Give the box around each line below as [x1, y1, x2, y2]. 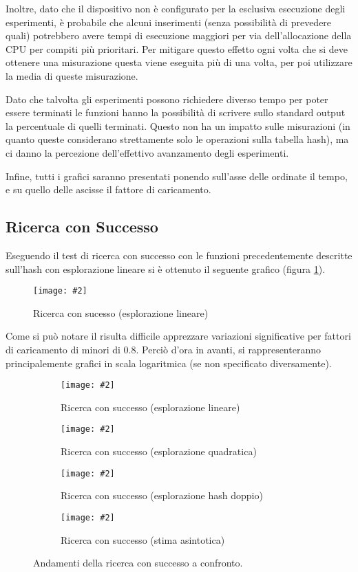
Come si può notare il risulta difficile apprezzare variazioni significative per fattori [6, 329, 351, 343]
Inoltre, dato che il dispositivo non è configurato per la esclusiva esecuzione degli [6, 1, 346, 15]
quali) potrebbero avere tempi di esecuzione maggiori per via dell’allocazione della [6, 28, 352, 43]
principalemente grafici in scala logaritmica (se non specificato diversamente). [6, 355, 332, 370]
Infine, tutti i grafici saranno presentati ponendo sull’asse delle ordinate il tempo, [6, 168, 348, 183]
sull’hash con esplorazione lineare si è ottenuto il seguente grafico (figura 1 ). [6, 261, 326, 276]
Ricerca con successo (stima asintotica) [61, 532, 225, 547]
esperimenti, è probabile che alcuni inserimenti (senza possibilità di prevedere [6, 14, 332, 29]
